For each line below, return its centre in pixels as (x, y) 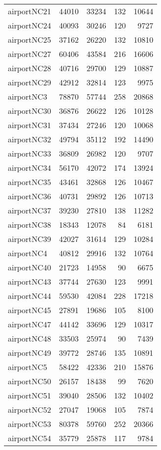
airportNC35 (30, 182)
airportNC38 (30, 225)
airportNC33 (30, 153)
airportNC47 (30, 324)
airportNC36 (30, 196)
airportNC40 (30, 267)
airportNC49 (30, 353)
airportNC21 (30, 11)
